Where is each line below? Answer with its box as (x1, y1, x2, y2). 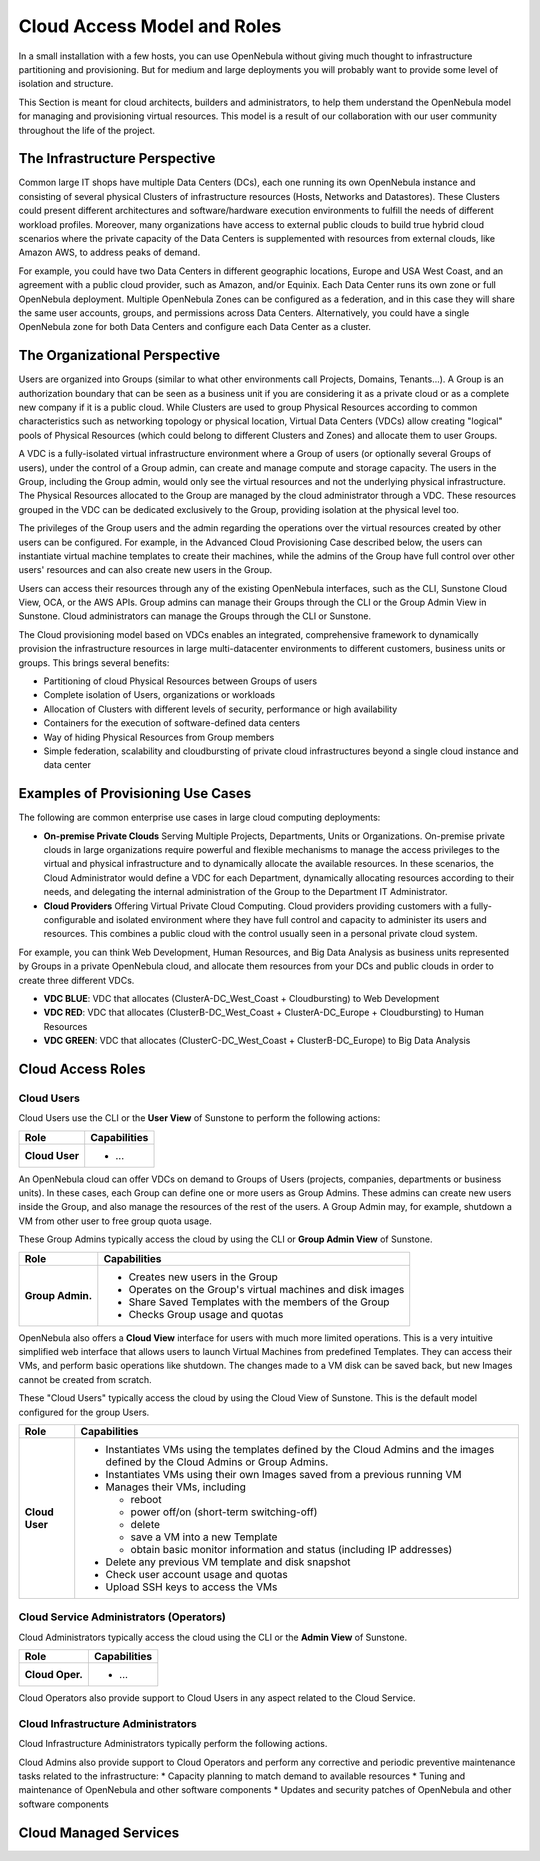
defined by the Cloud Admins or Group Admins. (105, 1455, 329, 1469)
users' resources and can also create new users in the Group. (18, 564, 273, 576)
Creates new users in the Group (128, 1270, 279, 1284)
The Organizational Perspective (18, 347, 220, 364)
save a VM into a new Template (130, 1530, 278, 1544)
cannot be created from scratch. (18, 1373, 152, 1385)
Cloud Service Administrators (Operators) (18, 1610, 227, 1624)
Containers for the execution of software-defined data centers (43, 717, 300, 729)
